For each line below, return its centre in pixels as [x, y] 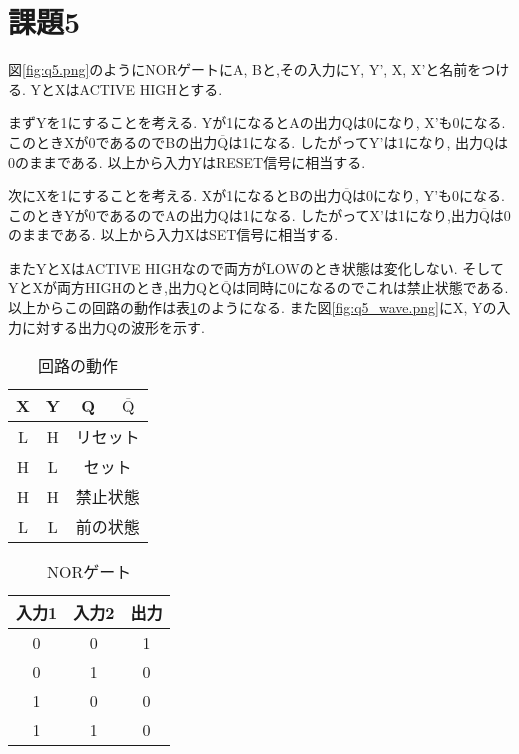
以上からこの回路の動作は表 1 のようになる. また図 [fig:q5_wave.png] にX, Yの [252, 307]
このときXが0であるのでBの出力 [113, 141]
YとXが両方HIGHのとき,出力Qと [114, 287]
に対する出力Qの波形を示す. [113, 326]
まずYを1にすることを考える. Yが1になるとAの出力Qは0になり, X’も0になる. [257, 122]
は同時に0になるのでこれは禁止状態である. [370, 287]
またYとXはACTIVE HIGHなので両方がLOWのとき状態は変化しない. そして [256, 267]
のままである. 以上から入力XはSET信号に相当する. [173, 234]
